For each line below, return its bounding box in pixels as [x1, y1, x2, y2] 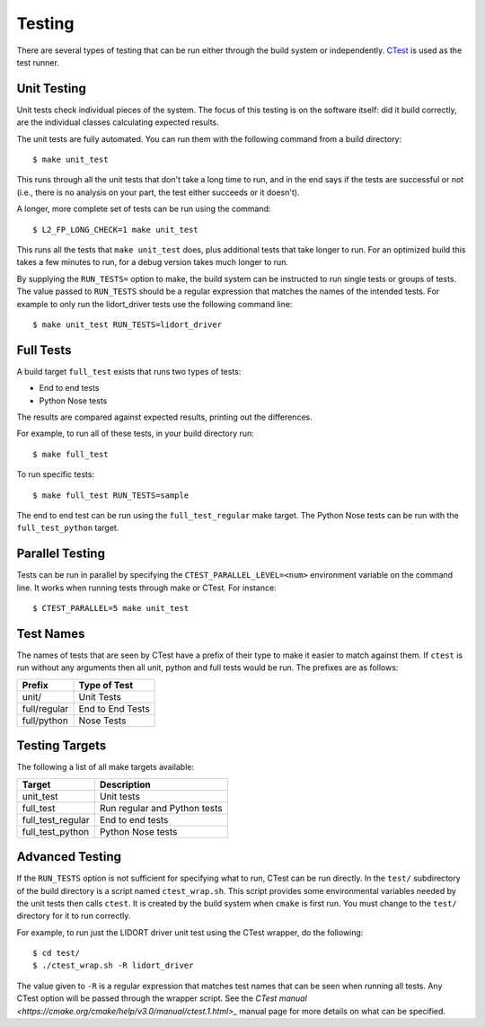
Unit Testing [16, 81, 87, 96]
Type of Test [78, 678, 134, 691]
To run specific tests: [16, 469, 94, 480]
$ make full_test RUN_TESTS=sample [32, 490, 190, 500]
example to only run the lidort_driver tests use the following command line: [16, 298, 293, 309]
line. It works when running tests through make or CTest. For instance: [16, 582, 278, 593]
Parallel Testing [16, 546, 105, 562]
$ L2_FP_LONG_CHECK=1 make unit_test [32, 225, 199, 235]
